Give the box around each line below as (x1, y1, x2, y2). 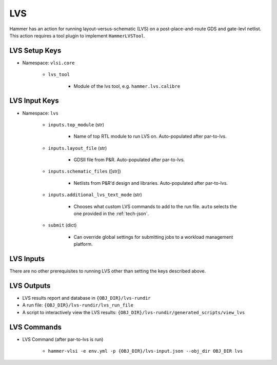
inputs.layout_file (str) (48, 145, 107, 151)
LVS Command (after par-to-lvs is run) (22, 336, 104, 342)
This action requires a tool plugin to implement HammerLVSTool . (9, 32, 146, 39)
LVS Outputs (9, 281, 51, 290)
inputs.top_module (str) (48, 121, 105, 128)
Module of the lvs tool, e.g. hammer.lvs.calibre (73, 83, 181, 89)
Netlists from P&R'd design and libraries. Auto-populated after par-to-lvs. (73, 180, 228, 186)
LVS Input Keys (9, 97, 59, 105)
